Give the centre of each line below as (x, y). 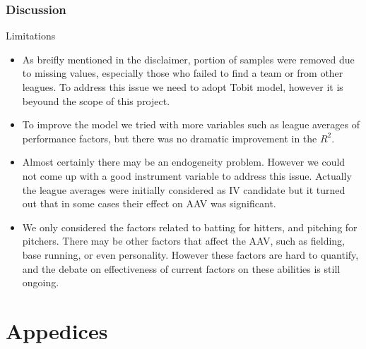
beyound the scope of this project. (96, 100)
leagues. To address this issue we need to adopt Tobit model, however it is (183, 87)
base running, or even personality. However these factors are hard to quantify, (190, 254)
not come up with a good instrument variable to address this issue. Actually (187, 175)
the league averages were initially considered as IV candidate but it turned (184, 189)
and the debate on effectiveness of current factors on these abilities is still (181, 268)
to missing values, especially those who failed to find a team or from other (183, 73)
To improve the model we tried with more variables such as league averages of (191, 124)
